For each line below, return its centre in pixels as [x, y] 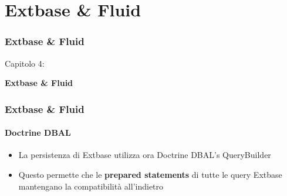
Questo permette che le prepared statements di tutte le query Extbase [150, 175]
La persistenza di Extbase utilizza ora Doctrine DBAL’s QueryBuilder [145, 155]
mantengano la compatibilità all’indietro [91, 186]
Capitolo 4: [25, 63]
